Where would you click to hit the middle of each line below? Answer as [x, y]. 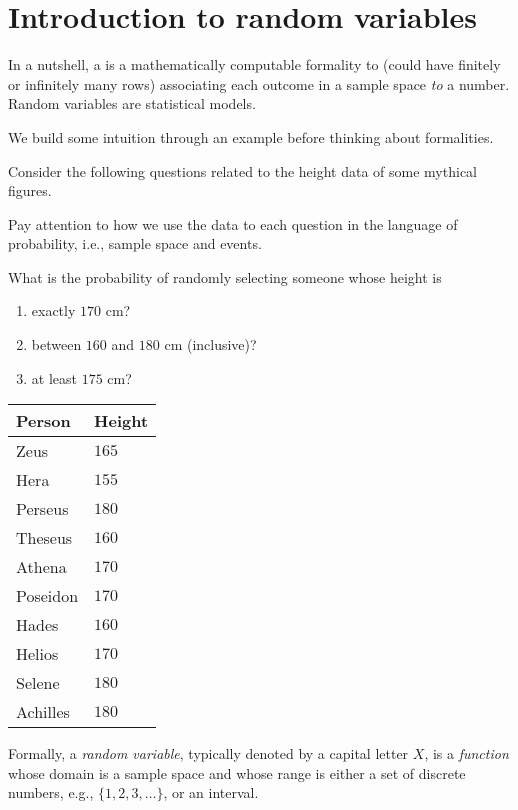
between [56, 344]
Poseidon [47, 596]
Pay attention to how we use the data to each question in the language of [233, 223]
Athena [41, 567]
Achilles [43, 712]
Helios [37, 654]
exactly [53, 310]
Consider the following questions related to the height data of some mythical [242, 170]
